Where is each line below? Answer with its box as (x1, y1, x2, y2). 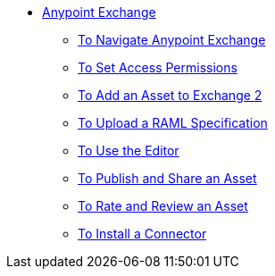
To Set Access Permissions (78, 60, 237, 75)
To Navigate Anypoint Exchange (78, 32, 266, 47)
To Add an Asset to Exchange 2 (78, 88, 262, 103)
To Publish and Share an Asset (78, 171, 257, 186)
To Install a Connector (78, 226, 207, 241)
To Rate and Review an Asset (78, 198, 248, 213)
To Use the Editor (78, 143, 179, 158)
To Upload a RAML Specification (78, 115, 268, 130)
